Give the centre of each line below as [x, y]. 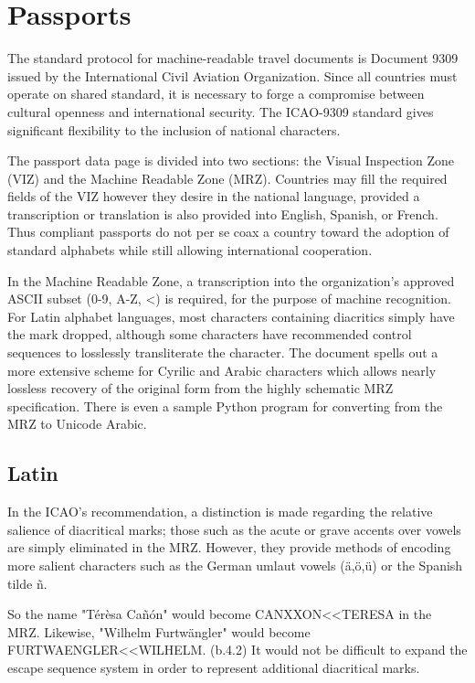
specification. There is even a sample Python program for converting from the [225, 406]
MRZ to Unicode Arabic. [77, 424]
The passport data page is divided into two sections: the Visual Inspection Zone [231, 160]
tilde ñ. [27, 583]
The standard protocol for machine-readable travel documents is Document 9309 [233, 58]
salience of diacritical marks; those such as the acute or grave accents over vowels [234, 529]
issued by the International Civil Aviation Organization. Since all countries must [232, 75]
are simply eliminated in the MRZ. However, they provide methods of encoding [229, 547]
